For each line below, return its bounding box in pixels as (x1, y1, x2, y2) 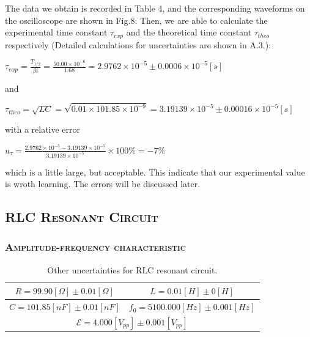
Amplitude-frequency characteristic (5, 239, 186, 254)
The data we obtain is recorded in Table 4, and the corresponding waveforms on (5, 2, 305, 14)
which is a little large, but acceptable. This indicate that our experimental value (5, 165, 305, 178)
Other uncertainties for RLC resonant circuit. (47, 263, 218, 276)
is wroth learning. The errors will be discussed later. (5, 177, 201, 190)
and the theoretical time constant (126, 26, 251, 39)
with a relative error (5, 122, 81, 135)
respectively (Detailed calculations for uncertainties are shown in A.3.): (5, 38, 271, 51)
